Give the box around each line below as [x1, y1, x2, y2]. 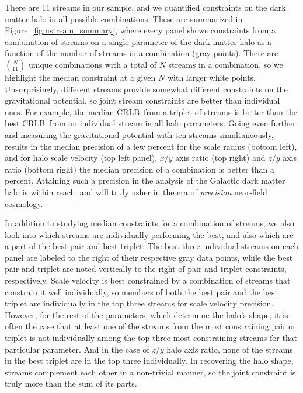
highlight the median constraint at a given [5, 71, 156, 83]
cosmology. [5, 197, 43, 209]
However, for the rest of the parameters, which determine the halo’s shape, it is [5, 308, 288, 320]
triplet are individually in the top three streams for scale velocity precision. [5, 297, 274, 309]
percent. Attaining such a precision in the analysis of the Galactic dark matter [5, 174, 285, 187]
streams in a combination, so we [168, 58, 283, 70]
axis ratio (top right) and [175, 151, 266, 164]
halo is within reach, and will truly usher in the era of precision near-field [5, 185, 267, 198]
